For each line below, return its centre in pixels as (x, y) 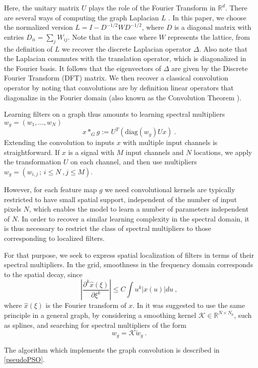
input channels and (155, 152)
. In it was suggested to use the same (189, 305)
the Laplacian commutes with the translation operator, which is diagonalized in (125, 58)
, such (243, 315)
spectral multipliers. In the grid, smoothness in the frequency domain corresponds (129, 264)
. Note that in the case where (112, 37)
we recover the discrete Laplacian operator (127, 48)
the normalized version (39, 27)
